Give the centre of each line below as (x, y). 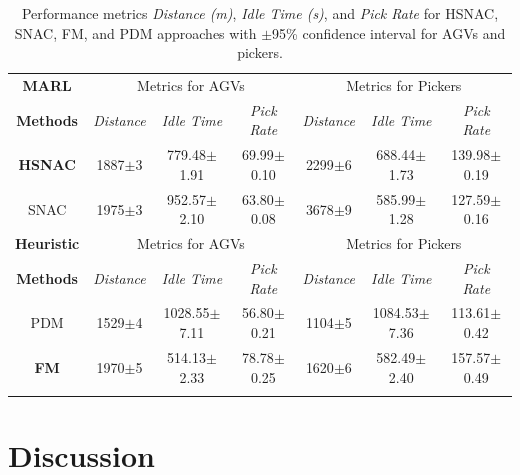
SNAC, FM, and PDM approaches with (135, 32)
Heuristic (47, 243)
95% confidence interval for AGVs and (389, 32)
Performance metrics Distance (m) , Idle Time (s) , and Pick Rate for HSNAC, (260, 13)
